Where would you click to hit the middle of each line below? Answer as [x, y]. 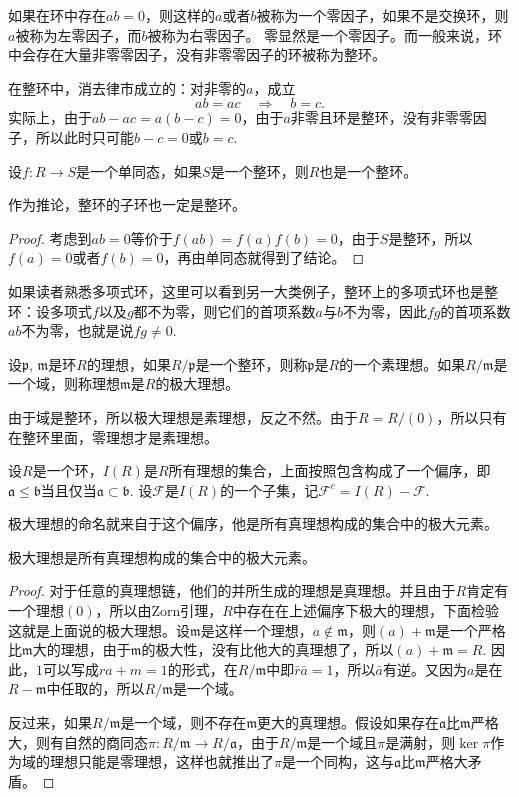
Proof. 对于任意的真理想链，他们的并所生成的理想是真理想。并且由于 [232, 590]
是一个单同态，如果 [139, 170]
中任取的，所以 [95, 688]
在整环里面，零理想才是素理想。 [113, 436]
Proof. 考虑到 [50, 237]
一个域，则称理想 [64, 383]
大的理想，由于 [81, 649]
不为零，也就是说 [77, 330]
